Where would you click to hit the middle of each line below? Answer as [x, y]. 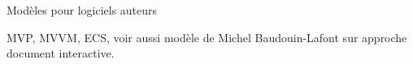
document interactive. [61, 53]
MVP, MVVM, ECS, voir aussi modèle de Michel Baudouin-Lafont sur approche [207, 37]
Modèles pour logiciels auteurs [82, 10]
